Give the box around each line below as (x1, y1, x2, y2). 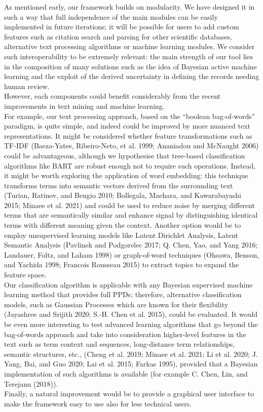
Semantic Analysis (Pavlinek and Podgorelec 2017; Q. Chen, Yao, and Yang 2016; (4, 239, 258, 250)
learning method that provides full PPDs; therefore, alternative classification (4, 289, 242, 300)
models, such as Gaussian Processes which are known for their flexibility (4, 299, 229, 309)
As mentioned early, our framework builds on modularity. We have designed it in (4, 2, 255, 12)
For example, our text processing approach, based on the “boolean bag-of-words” (4, 110, 255, 121)
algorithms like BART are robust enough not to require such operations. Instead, (4, 160, 256, 171)
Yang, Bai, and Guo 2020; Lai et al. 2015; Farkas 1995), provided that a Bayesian (4, 358, 258, 369)
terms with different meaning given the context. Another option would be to (4, 220, 241, 230)
